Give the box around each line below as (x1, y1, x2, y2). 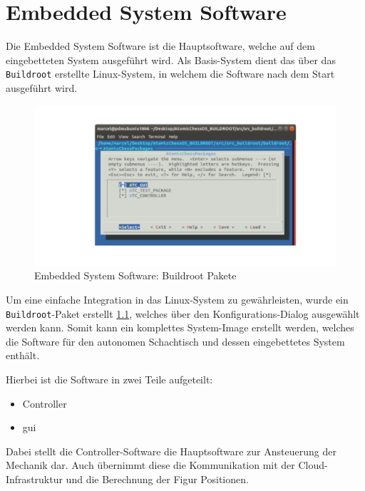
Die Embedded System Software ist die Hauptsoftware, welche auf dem (6, 38, 315, 53)
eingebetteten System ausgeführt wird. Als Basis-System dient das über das (6, 52, 336, 67)
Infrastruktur (6, 472, 63, 486)
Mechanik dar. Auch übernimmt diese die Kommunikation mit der (6, 458, 295, 472)
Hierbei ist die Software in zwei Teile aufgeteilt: (6, 372, 213, 387)
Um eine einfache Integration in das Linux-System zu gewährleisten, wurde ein (6, 292, 349, 306)
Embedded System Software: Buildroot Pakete (34, 268, 237, 283)
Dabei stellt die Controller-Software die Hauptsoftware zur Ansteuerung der (6, 443, 336, 458)
